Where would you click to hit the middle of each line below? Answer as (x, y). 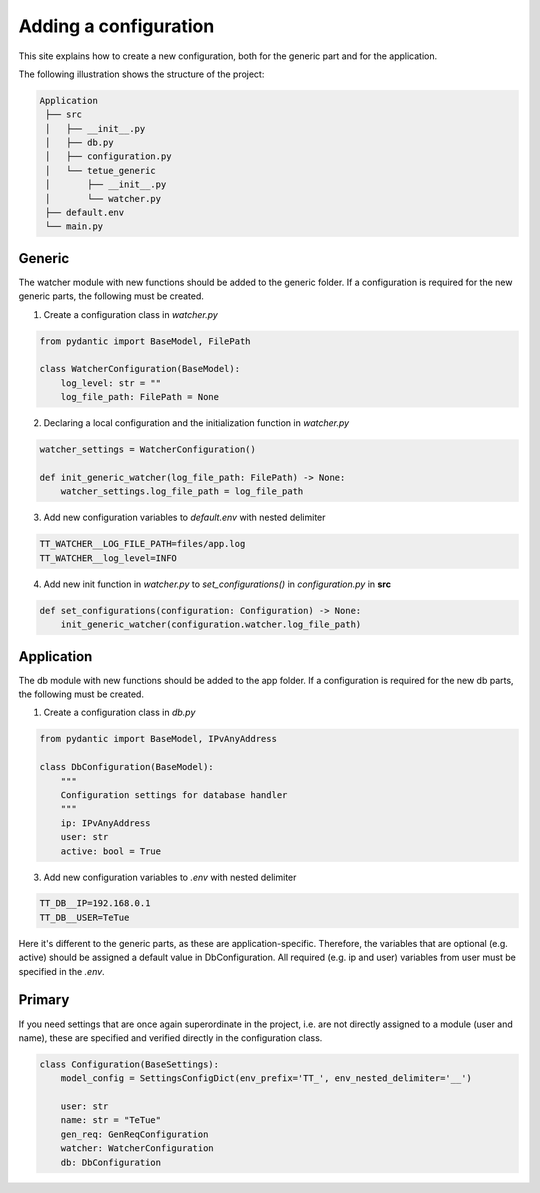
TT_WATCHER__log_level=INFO (108, 558)
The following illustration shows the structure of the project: (141, 74)
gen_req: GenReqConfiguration (134, 1134)
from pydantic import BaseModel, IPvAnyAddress (158, 739)
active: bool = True (111, 851)
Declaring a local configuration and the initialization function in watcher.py (196, 423)
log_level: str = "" (111, 383)
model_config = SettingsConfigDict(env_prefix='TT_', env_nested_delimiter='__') (266, 1078)
